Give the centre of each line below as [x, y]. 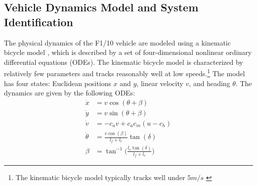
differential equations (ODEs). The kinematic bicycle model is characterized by [124, 62]
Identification [39, 22]
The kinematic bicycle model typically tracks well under [100, 177]
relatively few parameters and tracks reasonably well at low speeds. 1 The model [125, 73]
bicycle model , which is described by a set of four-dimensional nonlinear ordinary [128, 52]
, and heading [210, 83]
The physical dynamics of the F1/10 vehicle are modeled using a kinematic [117, 42]
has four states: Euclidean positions [58, 83]
